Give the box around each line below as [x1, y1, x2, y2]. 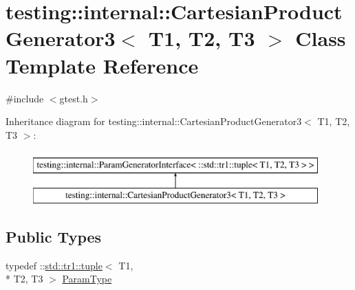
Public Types [6, 225, 102, 247]
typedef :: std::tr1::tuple [6, 258, 103, 272]
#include [6, 91, 44, 105]
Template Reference [6, 51, 199, 79]
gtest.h [59, 91, 88, 105]
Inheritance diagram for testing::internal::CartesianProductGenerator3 [6, 114, 302, 129]
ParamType [62, 271, 112, 286]
